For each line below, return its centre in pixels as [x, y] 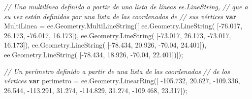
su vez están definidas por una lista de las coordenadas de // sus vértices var [120, 16]
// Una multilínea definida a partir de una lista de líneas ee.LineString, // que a [126, 6]
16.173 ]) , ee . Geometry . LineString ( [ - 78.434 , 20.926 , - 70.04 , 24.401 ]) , [105, 45]
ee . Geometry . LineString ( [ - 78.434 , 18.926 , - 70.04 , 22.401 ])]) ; [94, 54]
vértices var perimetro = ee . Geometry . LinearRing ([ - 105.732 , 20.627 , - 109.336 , [122, 81]
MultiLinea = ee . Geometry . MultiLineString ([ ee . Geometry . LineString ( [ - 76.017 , [123, 26]
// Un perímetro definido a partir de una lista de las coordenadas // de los [117, 71]
